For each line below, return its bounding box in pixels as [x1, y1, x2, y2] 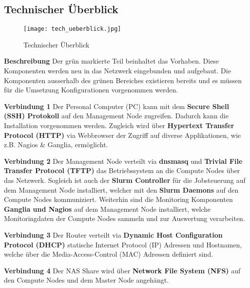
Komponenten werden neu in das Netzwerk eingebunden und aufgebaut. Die [4, 66, 231, 76]
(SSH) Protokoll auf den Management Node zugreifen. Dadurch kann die [4, 111, 229, 121]
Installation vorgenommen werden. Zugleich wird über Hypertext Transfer [4, 120, 234, 131]
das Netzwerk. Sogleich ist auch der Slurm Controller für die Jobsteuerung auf [4, 175, 246, 185]
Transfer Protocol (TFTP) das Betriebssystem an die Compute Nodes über [4, 165, 240, 176]
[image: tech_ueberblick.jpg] [23, 25, 121, 33]
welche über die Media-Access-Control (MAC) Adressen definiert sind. [4, 249, 213, 259]
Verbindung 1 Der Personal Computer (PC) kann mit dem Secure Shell [4, 101, 229, 111]
